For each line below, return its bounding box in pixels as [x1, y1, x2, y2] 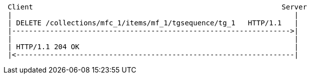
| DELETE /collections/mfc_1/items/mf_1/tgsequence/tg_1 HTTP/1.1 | [7, 19, 299, 27]
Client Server [7, 3, 307, 11]
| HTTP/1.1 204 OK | [7, 43, 299, 51]
